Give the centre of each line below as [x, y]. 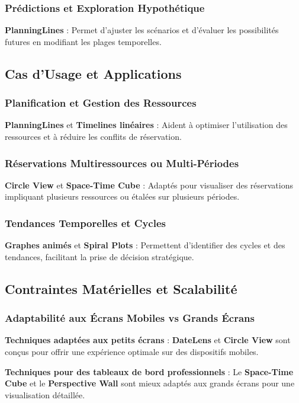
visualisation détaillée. [45, 394]
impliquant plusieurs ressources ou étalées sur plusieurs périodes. [122, 196]
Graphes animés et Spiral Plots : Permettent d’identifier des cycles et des [145, 245]
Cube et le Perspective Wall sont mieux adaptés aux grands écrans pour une [150, 383]
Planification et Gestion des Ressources [101, 103]
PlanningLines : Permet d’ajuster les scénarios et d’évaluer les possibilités [142, 30]
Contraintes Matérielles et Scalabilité [121, 288]
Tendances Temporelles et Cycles [85, 223]
